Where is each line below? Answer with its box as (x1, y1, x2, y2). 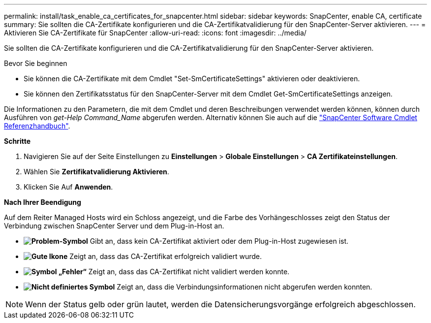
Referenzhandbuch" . (4, 122, 70, 130)
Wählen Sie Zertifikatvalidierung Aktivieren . (24, 167, 169, 176)
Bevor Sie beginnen (4, 59, 67, 67)
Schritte (4, 137, 31, 145)
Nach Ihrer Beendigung (4, 198, 81, 206)
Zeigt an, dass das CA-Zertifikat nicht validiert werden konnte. (88, 267, 290, 276)
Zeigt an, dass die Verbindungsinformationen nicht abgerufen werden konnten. (117, 283, 372, 291)
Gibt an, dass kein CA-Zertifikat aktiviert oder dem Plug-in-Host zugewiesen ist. (90, 237, 349, 245)
